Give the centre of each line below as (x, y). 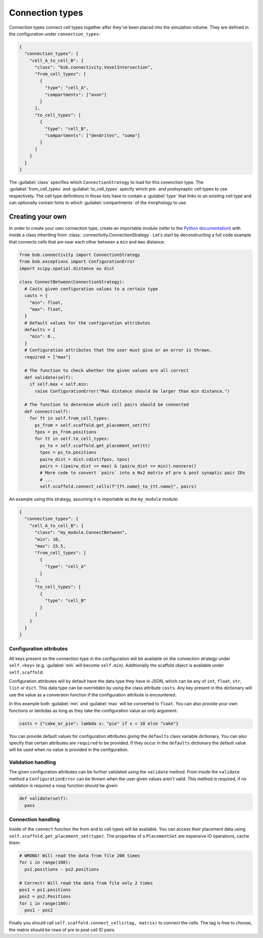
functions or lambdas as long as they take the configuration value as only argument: (93, 711)
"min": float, (46, 302)
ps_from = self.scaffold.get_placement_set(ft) (93, 425)
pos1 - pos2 (39, 910)
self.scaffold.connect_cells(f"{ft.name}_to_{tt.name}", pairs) (118, 487)
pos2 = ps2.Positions (45, 897)
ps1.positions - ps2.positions (62, 869)
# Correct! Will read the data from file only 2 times (86, 883)
